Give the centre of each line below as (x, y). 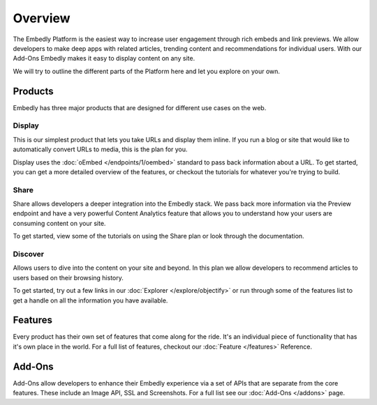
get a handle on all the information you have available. (90, 300)
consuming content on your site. (59, 223)
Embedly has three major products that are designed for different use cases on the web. (140, 107)
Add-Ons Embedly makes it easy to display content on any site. (104, 59)
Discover (29, 254)
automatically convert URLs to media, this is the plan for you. (100, 149)
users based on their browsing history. (68, 277)
